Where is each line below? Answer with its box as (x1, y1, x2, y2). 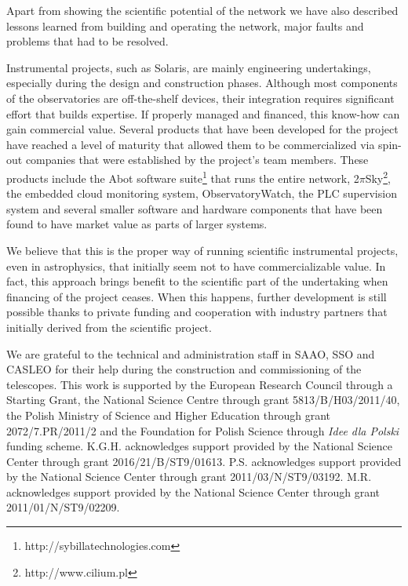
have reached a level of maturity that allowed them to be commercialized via (6, 136, 375, 152)
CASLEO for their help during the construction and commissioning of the (6, 361, 362, 377)
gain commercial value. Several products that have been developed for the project (6, 121, 399, 137)
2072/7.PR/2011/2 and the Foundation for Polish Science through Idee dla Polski (6, 422, 399, 439)
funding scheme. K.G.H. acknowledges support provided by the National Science (6, 438, 392, 454)
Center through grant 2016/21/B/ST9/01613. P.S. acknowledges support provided (6, 453, 402, 469)
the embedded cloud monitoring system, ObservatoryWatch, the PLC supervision (6, 185, 397, 202)
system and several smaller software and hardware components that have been (6, 200, 383, 217)
